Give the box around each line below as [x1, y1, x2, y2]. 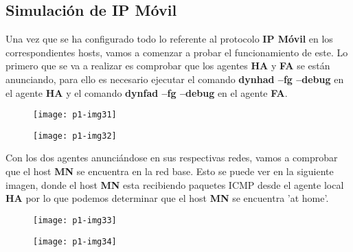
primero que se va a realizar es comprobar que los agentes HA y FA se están [5, 58, 330, 73]
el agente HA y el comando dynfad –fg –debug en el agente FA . [5, 85, 288, 100]
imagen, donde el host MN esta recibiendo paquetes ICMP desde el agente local [5, 177, 344, 192]
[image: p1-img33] [33, 215, 117, 225]
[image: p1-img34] [33, 236, 117, 247]
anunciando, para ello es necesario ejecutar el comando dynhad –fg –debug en [5, 71, 344, 86]
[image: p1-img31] [33, 110, 117, 120]
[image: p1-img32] [33, 130, 117, 141]
